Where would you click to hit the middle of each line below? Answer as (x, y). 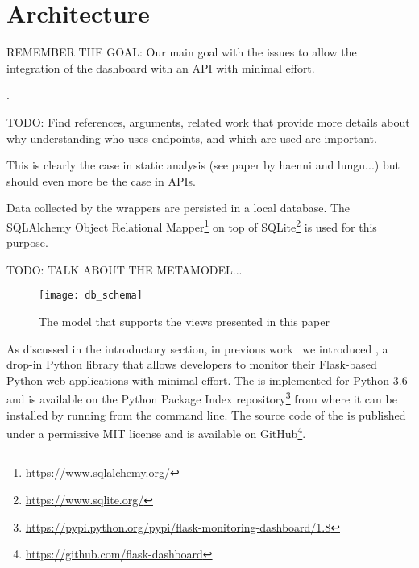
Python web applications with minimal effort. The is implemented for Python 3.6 (207, 380)
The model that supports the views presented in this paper (185, 321)
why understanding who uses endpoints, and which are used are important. (192, 138)
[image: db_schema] (91, 296)
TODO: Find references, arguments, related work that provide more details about (208, 121)
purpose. (27, 242)
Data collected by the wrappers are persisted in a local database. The (178, 208)
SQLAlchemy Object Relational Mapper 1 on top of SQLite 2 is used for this (192, 225)
